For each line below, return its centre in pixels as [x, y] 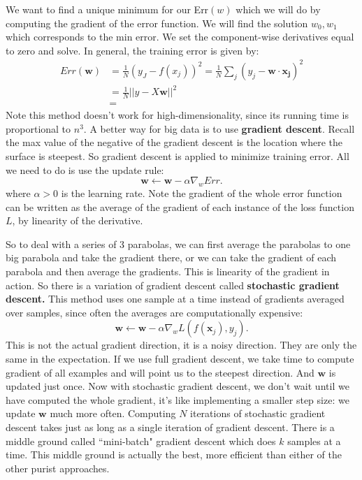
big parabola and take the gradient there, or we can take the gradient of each [171, 257]
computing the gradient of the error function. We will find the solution [157, 23]
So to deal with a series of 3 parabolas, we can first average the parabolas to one [178, 243]
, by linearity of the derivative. [78, 220]
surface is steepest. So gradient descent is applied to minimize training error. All [178, 156]
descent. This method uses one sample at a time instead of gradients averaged [175, 299]
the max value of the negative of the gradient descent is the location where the [174, 142]
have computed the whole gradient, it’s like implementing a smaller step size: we [178, 399]
